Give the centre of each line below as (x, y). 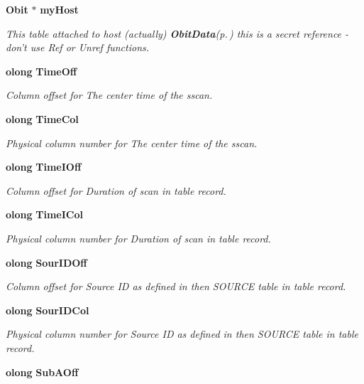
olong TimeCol (42, 118)
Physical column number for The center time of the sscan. (132, 143)
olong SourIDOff (46, 262)
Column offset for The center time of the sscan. (109, 95)
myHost (59, 9)
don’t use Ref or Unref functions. (78, 47)
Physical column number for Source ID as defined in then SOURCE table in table (182, 334)
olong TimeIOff (44, 167)
